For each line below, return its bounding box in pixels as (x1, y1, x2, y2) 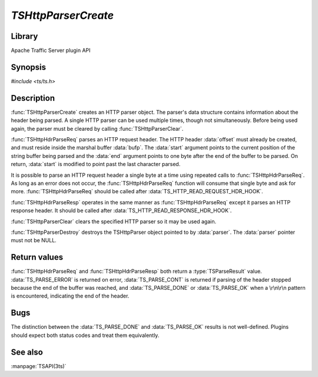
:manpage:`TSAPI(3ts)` (11, 362, 67, 369)
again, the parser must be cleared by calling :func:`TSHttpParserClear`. (11, 125, 184, 132)
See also (11, 347, 44, 357)
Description (11, 93, 55, 103)
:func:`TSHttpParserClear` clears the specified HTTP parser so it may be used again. (11, 218, 217, 225)
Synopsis (11, 62, 47, 72)
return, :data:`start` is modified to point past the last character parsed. (11, 161, 181, 168)
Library (11, 31, 38, 41)
